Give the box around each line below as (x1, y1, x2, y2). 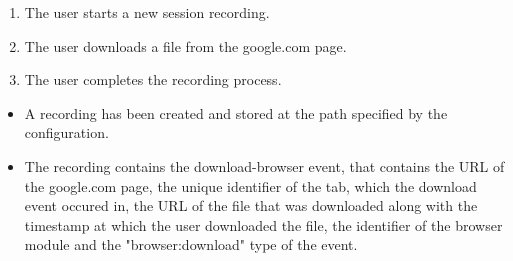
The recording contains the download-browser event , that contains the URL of (24, 155, 505, 176)
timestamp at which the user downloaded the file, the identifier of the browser (24, 214, 503, 235)
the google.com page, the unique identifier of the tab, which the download (24, 175, 477, 196)
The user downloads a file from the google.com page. (24, 35, 347, 56)
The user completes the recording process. (24, 69, 282, 90)
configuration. (24, 122, 109, 143)
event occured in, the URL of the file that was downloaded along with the (24, 195, 478, 216)
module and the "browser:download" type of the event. (24, 234, 358, 255)
